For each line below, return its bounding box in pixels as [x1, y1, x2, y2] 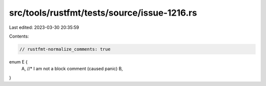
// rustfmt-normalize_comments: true [19, 46, 111, 52]
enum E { [9, 59, 28, 64]
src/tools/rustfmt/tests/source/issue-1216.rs [9, 7, 197, 18]
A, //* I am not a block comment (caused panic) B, [21, 66, 123, 72]
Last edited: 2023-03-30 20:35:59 [9, 24, 79, 30]
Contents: [9, 33, 29, 39]
